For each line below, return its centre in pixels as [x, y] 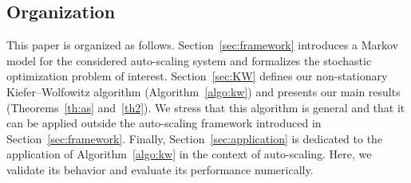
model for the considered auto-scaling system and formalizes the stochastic [189, 60]
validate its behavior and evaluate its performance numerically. [160, 169]
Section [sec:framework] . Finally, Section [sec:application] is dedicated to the [195, 138]
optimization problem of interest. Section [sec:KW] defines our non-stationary [197, 76]
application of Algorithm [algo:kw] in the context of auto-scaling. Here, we [189, 154]
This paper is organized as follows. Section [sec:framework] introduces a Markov [203, 45]
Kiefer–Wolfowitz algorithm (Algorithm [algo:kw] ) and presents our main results [204, 91]
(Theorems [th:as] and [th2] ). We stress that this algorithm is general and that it [206, 107]
